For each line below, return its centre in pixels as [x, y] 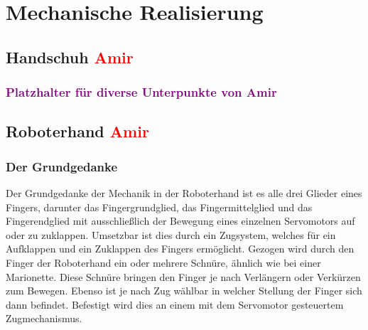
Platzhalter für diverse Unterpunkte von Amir [141, 92]
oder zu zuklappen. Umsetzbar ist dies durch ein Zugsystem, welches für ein [171, 234]
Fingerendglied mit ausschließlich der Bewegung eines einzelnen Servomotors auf [180, 221]
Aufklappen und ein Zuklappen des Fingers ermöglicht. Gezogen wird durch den [180, 249]
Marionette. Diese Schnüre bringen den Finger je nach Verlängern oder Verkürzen [183, 276]
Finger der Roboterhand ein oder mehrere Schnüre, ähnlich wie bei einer [163, 262]
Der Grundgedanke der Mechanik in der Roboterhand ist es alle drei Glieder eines [184, 193]
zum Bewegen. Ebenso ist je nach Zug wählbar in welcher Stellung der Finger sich [184, 291]
